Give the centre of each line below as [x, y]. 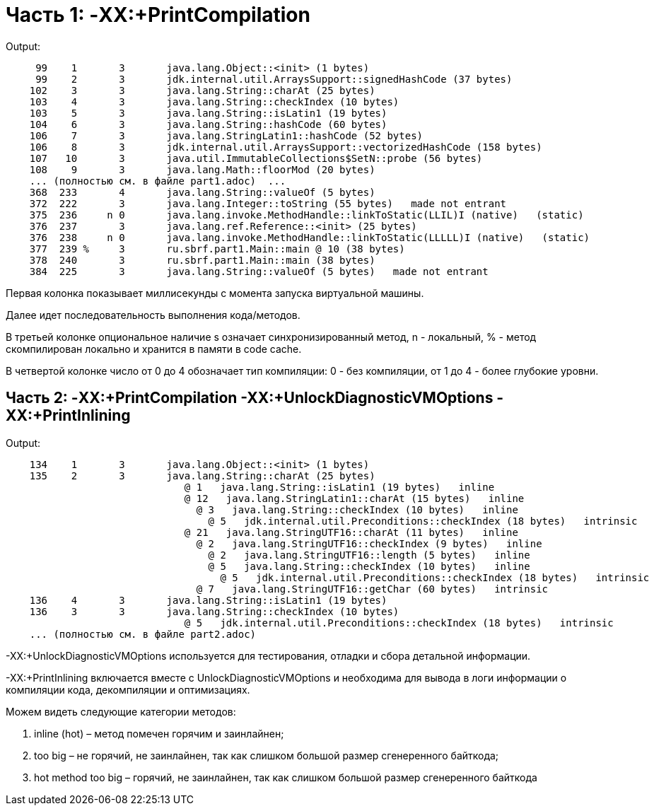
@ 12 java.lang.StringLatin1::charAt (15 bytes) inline [354, 498]
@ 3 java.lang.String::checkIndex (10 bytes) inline [357, 509]
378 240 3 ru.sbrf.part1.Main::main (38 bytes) [202, 260]
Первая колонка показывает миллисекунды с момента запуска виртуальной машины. [215, 293]
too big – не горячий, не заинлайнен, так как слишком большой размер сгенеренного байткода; [267, 755]
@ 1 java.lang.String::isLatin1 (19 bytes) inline [339, 487]
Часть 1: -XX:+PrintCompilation [158, 15]
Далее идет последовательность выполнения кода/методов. [153, 315]
